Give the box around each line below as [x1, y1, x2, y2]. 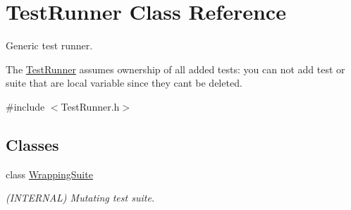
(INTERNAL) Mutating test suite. [6, 190, 155, 205]
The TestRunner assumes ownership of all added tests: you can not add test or [6, 61, 345, 76]
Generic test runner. [6, 38, 93, 53]
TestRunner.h [61, 99, 120, 113]
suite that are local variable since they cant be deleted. [6, 75, 242, 90]
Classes [6, 133, 59, 155]
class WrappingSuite [6, 166, 93, 181]
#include [6, 99, 45, 113]
